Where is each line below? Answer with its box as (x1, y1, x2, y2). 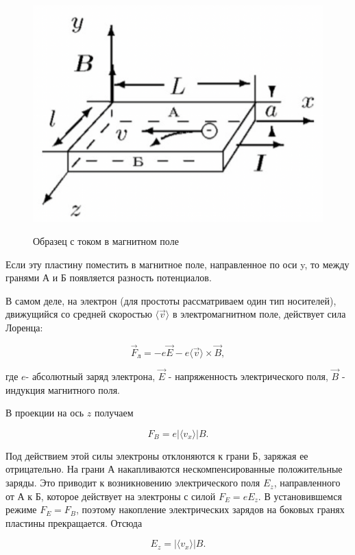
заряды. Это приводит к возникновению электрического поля (5, 475, 260, 490)
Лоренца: (5, 320, 43, 335)
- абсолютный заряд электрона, (25, 369, 156, 383)
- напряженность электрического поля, (168, 369, 328, 383)
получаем (94, 405, 134, 420)
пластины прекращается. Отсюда (5, 515, 143, 530)
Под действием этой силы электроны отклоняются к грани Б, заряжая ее (5, 448, 308, 462)
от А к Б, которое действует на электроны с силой (5, 488, 216, 503)
